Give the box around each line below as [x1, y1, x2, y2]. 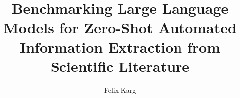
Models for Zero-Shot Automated [3, 17, 237, 37]
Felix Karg [104, 84, 136, 95]
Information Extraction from [19, 36, 221, 57]
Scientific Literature [50, 56, 190, 76]
